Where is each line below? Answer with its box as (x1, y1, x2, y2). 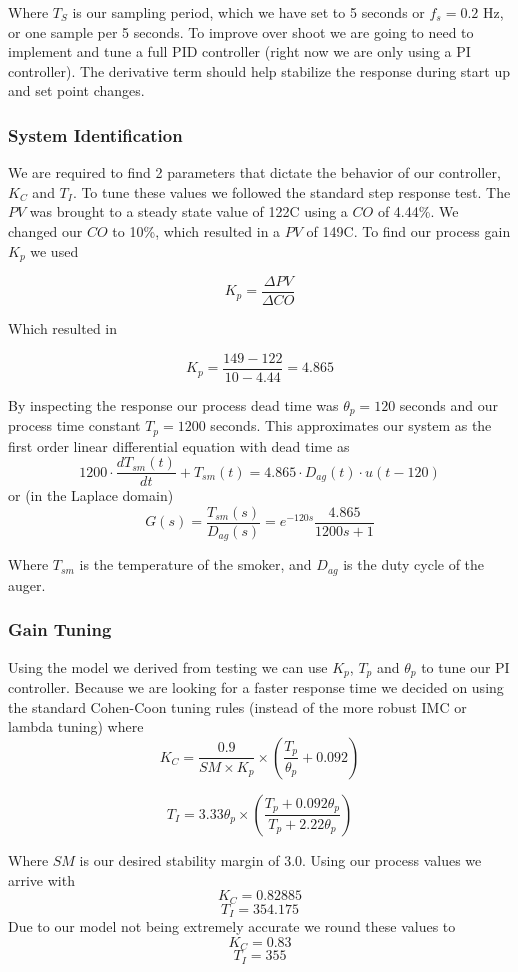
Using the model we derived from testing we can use (8, 656, 328, 677)
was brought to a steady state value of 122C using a (29, 201, 348, 222)
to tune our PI (421, 656, 510, 677)
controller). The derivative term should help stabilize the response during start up (8, 60, 510, 81)
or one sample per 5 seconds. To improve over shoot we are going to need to (8, 21, 474, 42)
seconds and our (399, 394, 498, 415)
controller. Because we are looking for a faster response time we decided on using (8, 677, 504, 698)
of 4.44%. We (377, 201, 459, 222)
